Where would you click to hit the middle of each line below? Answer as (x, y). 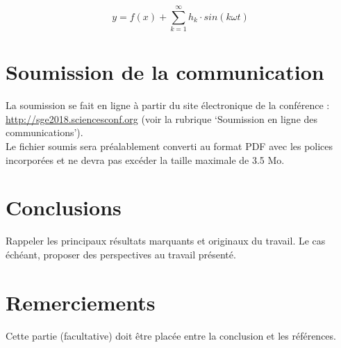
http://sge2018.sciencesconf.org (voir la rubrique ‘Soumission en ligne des (162, 118)
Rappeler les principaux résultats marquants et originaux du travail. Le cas (166, 241)
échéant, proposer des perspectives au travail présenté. (121, 254)
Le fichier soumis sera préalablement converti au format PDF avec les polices (169, 146)
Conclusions (64, 207)
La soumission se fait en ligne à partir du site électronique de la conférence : (168, 105)
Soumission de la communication (165, 72)
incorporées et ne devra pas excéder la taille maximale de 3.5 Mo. (145, 159)
